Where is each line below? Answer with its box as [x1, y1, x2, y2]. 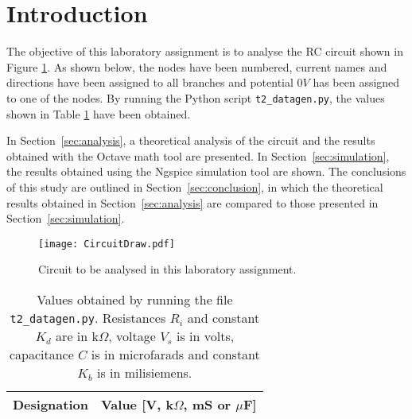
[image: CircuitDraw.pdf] [38, 238, 175, 250]
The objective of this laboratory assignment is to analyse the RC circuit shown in [6, 43, 403, 60]
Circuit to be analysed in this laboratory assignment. [38, 261, 297, 277]
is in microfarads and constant [91, 344, 260, 363]
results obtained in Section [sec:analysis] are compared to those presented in [6, 194, 379, 211]
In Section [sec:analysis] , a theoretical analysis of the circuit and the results [6, 132, 375, 149]
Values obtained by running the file [37, 289, 233, 308]
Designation [13, 394, 88, 413]
